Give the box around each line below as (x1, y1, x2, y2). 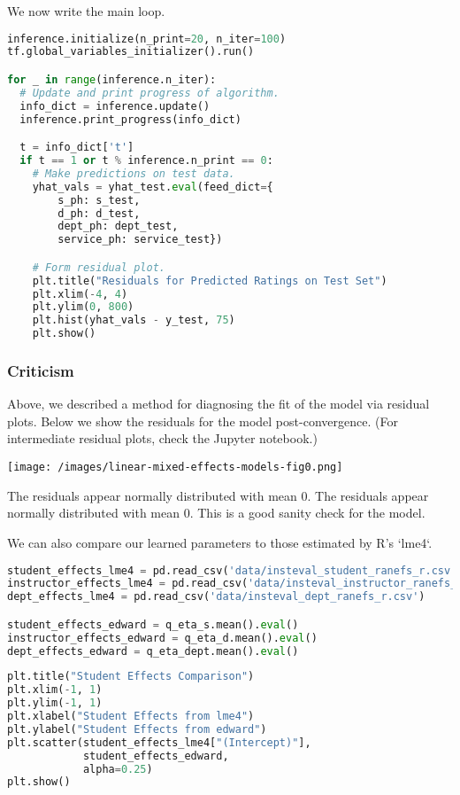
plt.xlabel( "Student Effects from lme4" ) (7, 710, 255, 723)
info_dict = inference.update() (19, 99, 211, 113)
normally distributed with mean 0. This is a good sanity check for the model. (7, 503, 425, 522)
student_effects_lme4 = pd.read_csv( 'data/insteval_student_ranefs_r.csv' (7, 564, 457, 577)
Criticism (7, 359, 74, 381)
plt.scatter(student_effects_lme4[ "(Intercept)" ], (7, 736, 311, 749)
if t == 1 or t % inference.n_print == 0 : (19, 154, 273, 168)
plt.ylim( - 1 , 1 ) (7, 697, 103, 710)
